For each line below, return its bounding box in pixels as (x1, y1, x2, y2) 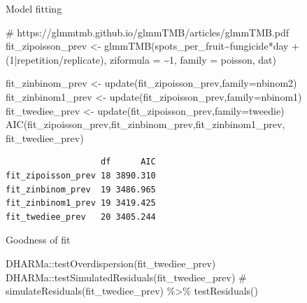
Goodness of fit (6, 232, 71, 247)
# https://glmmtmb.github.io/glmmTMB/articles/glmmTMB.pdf (6, 24, 290, 39)
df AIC (101, 157, 156, 167)
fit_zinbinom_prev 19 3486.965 (6, 184, 156, 195)
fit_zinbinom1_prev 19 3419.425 (6, 198, 156, 209)
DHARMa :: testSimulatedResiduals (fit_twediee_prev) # (6, 269, 247, 284)
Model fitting (6, 1, 62, 15)
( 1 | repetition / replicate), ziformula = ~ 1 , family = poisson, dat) (6, 52, 277, 66)
